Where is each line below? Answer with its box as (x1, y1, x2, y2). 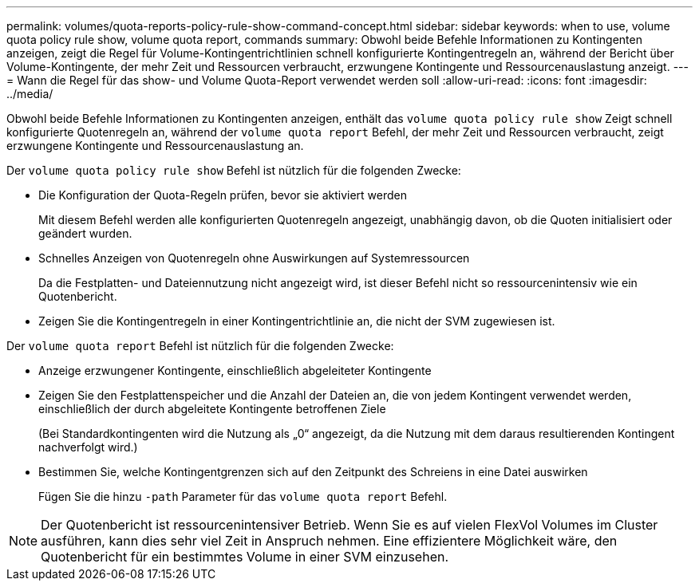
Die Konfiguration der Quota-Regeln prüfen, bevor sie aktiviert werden (38, 188, 408, 202)
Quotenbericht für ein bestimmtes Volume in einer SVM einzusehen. (41, 549, 449, 565)
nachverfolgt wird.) (38, 440, 138, 454)
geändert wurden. (38, 227, 132, 240)
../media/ (6, 87, 53, 100)
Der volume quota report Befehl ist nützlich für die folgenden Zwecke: (6, 339, 394, 353)
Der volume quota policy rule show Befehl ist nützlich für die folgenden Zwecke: (6, 163, 461, 177)
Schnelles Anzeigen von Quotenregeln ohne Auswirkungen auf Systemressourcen (38, 251, 470, 265)
